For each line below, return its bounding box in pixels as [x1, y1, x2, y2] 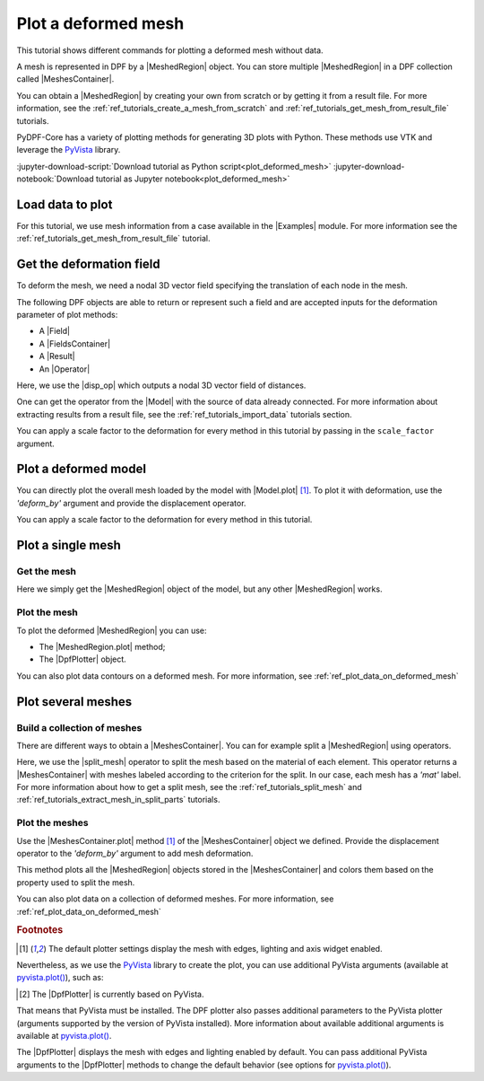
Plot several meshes [16, 694, 133, 709]
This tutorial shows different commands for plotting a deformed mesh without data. [16, 45, 324, 56]
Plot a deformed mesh [16, 13, 185, 33]
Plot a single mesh [16, 538, 121, 553]
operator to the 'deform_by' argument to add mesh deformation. [16, 848, 254, 858]
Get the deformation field [16, 257, 160, 272]
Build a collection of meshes [16, 721, 143, 734]
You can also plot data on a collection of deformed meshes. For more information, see [16, 893, 334, 904]
